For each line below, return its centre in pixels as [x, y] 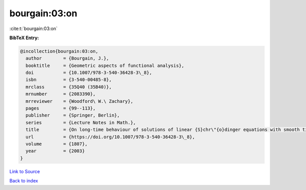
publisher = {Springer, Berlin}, [73, 115]
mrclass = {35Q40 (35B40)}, [69, 87]
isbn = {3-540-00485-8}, [69, 80]
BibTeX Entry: [24, 38]
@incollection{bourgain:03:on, [59, 51]
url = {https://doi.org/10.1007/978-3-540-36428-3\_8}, [110, 137]
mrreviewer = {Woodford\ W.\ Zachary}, [80, 101]
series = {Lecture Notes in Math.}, [81, 123]
